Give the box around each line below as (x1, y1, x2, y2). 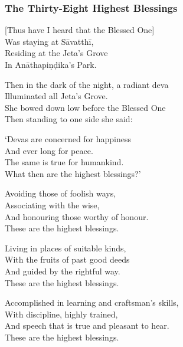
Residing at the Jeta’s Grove (5, 47, 108, 59)
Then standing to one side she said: (5, 113, 133, 125)
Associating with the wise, (5, 198, 100, 211)
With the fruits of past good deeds (5, 253, 130, 266)
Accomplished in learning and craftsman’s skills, (5, 296, 179, 309)
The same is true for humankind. (5, 156, 124, 168)
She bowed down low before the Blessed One (5, 101, 166, 113)
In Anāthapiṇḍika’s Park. (5, 58, 97, 70)
